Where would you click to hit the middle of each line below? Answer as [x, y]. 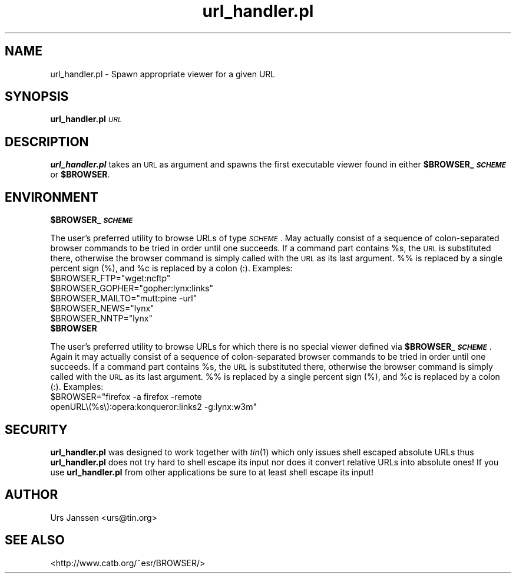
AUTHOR [32, 495]
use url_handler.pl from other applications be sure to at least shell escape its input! [212, 472]
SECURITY [36, 429]
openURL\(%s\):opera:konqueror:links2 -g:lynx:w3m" [153, 407]
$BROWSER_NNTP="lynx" [101, 318]
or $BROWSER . [80, 175]
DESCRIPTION [47, 142]
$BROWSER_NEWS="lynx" [102, 308]
